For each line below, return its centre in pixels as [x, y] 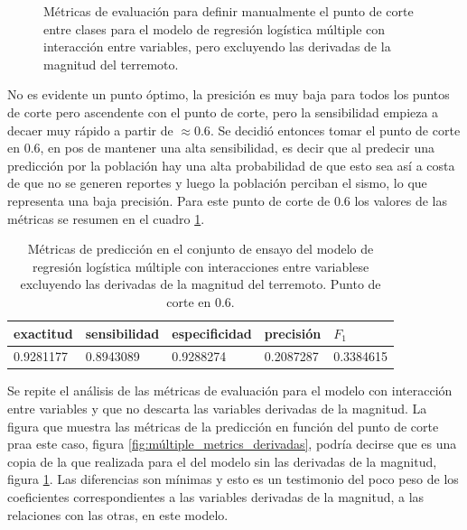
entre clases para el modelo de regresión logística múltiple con [215, 28]
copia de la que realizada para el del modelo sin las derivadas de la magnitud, [222, 461]
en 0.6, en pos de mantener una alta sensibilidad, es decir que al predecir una [221, 148]
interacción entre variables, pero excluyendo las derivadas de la [217, 46]
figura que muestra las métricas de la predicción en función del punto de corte [223, 426]
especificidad [212, 333]
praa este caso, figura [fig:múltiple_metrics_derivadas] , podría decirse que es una [232, 444]
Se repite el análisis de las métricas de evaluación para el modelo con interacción [230, 391]
